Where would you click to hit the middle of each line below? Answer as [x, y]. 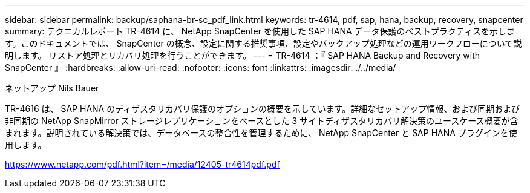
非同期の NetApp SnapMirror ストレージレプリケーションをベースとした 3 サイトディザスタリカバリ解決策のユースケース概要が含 [262, 121]
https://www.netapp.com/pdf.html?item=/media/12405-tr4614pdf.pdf [142, 164]
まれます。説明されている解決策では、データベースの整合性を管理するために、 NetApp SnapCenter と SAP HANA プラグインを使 [261, 133]
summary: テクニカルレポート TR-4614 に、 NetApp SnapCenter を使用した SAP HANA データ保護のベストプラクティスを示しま [260, 31]
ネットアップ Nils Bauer [52, 88]
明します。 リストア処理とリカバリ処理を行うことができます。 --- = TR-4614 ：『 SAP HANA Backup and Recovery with [243, 55]
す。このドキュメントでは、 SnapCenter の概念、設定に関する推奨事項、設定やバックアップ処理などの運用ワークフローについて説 [263, 43]
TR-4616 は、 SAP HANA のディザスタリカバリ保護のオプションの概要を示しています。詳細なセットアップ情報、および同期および [263, 109]
